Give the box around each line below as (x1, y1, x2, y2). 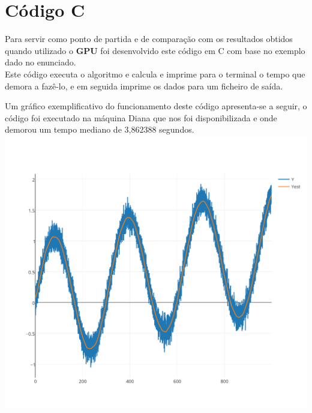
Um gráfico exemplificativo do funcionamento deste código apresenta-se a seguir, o (5, 100, 307, 112)
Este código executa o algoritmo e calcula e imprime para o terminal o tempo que (5, 67, 305, 80)
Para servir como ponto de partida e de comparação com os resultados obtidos (5, 32, 293, 45)
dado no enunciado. (5, 56, 76, 68)
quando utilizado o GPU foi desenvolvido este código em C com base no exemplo (5, 44, 305, 56)
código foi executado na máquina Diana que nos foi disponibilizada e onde (5, 111, 277, 124)
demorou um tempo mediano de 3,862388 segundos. (5, 123, 194, 136)
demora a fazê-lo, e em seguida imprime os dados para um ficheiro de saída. (5, 79, 283, 92)
